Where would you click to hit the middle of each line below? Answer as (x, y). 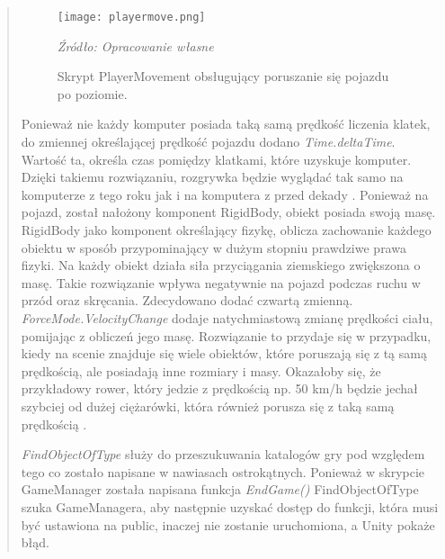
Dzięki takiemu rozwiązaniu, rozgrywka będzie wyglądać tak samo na (212, 177)
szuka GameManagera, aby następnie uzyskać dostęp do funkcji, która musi (230, 506)
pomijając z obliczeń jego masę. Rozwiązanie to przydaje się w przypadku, (226, 335)
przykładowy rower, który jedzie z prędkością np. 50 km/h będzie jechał (219, 388)
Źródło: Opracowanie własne (135, 45)
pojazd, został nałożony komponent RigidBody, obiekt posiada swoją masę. (228, 212)
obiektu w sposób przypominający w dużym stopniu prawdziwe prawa (214, 247)
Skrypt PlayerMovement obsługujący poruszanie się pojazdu (223, 76)
